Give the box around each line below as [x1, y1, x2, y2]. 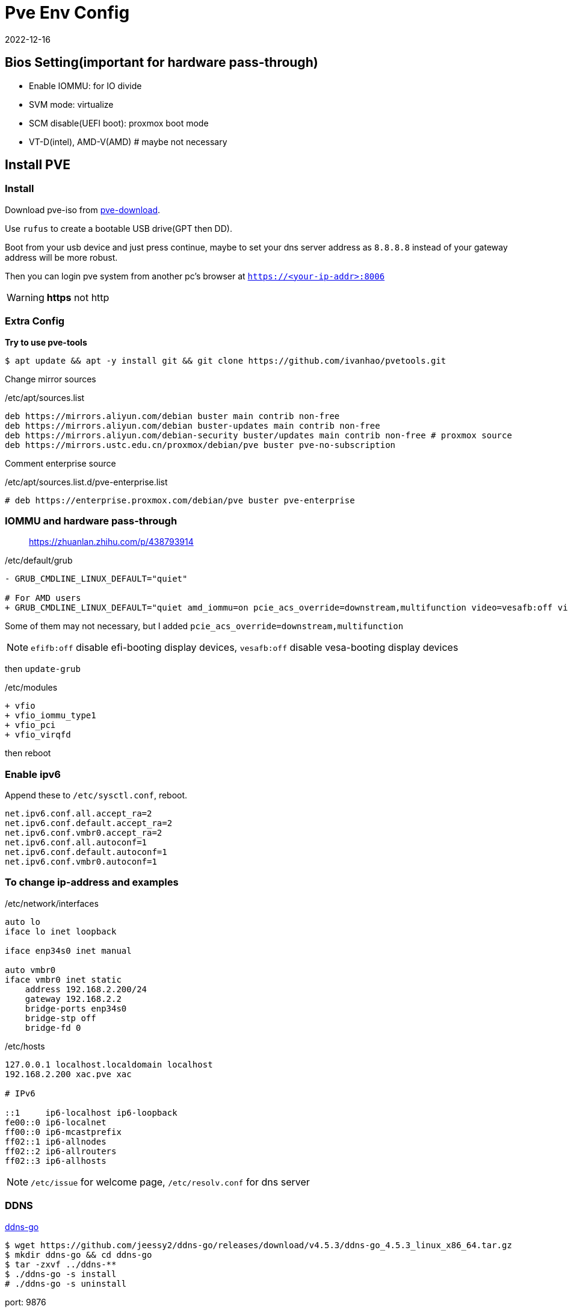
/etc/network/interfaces [5, 898, 99, 909]
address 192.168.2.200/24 [25, 984, 147, 994]
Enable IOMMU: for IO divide [29, 80, 142, 91]
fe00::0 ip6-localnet [5, 1117, 106, 1127]
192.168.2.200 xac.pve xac [5, 1069, 132, 1079]
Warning [7, 291, 45, 303]
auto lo [5, 916, 41, 927]
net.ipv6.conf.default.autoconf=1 [5, 847, 167, 857]
